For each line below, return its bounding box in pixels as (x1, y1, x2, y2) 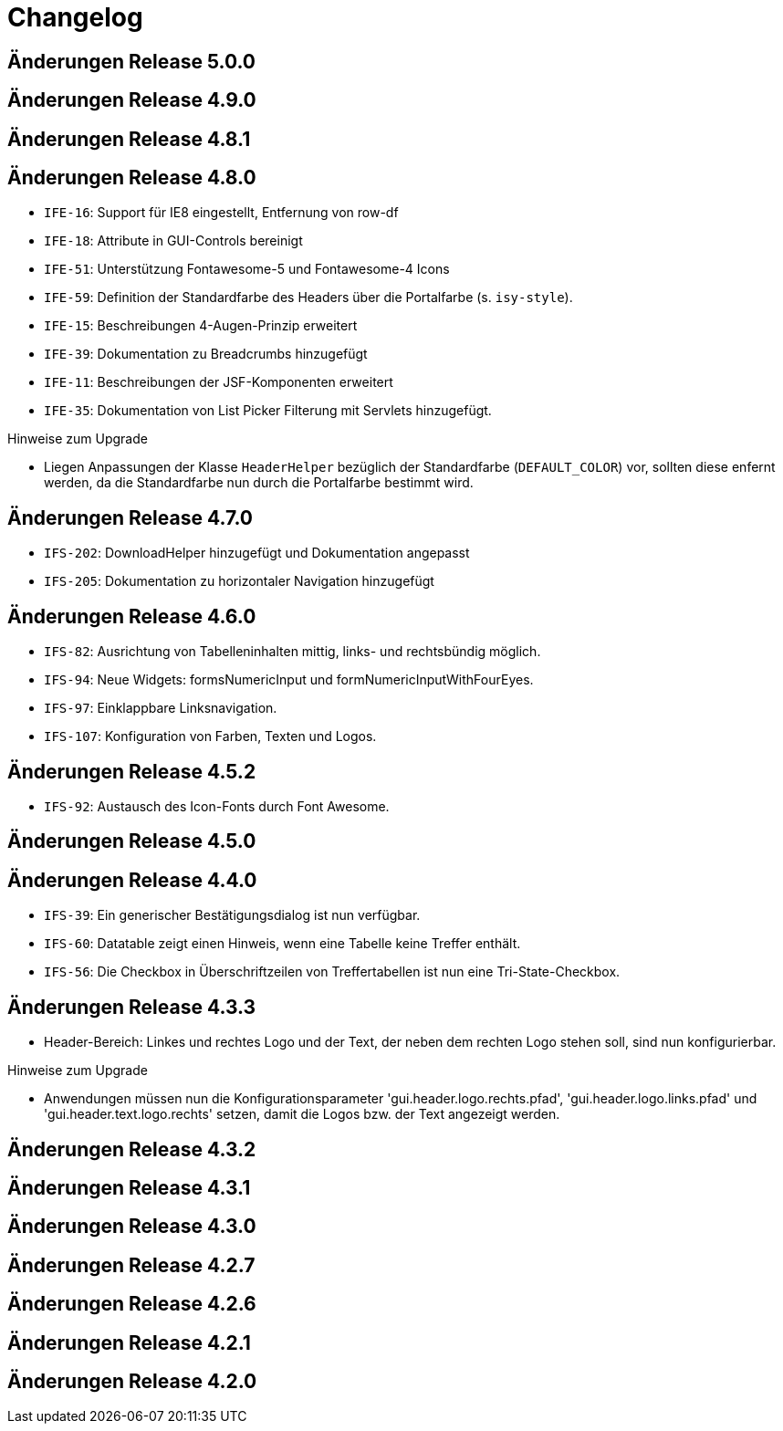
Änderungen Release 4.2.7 (7, 1253, 256, 1277)
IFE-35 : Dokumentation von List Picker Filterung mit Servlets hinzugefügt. (44, 402, 492, 419)
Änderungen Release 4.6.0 (7, 604, 256, 628)
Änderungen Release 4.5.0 (7, 830, 256, 853)
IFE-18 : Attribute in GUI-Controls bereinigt (44, 233, 303, 249)
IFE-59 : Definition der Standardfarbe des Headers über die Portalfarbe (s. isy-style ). (44, 289, 573, 306)
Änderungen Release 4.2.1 (7, 1331, 251, 1354)
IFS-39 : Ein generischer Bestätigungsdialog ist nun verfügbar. (44, 907, 421, 924)
